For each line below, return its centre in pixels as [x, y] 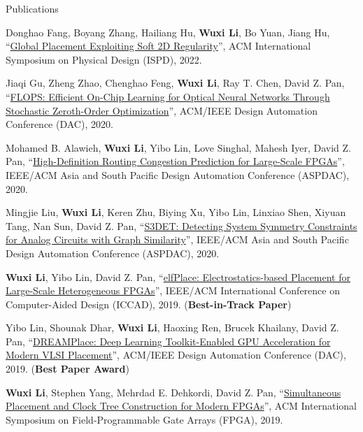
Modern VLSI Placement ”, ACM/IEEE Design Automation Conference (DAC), [176, 355]
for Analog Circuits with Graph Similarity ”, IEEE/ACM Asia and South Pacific [177, 239]
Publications [32, 8]
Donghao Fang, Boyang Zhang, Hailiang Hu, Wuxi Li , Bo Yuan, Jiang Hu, [168, 32]
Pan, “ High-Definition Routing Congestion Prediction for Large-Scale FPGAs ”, [175, 161]
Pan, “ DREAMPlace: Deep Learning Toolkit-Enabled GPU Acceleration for [168, 341]
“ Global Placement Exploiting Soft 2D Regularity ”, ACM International [158, 46]
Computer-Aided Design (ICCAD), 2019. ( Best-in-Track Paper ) [149, 304]
